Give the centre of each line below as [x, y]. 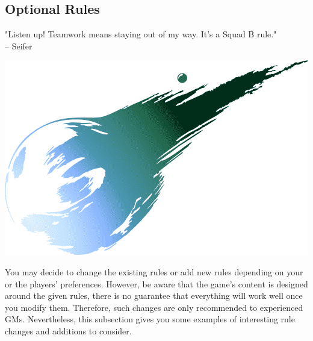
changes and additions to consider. [68, 330]
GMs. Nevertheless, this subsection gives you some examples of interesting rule [150, 319]
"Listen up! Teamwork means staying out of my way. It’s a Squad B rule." [141, 34]
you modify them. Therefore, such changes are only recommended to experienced [154, 307]
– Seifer [19, 45]
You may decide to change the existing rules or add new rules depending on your [154, 271]
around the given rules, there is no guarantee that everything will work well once [154, 296]
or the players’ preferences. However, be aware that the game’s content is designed [156, 283]
